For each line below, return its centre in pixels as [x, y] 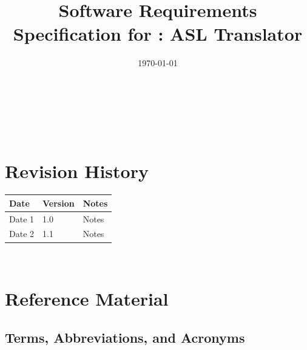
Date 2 [22, 234]
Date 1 [22, 218]
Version [59, 203]
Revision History [77, 171]
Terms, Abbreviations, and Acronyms [125, 337]
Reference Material [87, 299]
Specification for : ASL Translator [158, 34]
